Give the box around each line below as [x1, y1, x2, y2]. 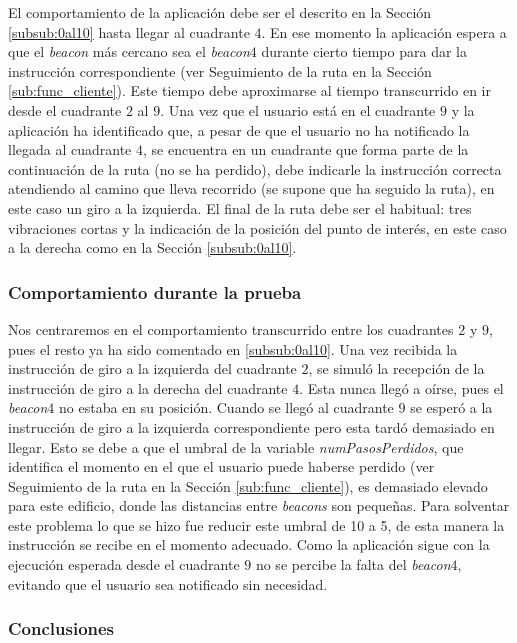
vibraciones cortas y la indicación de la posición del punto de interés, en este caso [8, 217, 507, 238]
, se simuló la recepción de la [308, 358, 485, 379]
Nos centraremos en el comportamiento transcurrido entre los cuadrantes [8, 318, 454, 339]
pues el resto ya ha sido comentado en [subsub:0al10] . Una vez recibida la [8, 338, 458, 359]
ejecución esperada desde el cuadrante [8, 554, 240, 575]
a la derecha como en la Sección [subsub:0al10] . [8, 237, 297, 258]
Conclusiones [8, 616, 115, 641]
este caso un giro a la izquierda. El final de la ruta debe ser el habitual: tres [8, 197, 472, 218]
